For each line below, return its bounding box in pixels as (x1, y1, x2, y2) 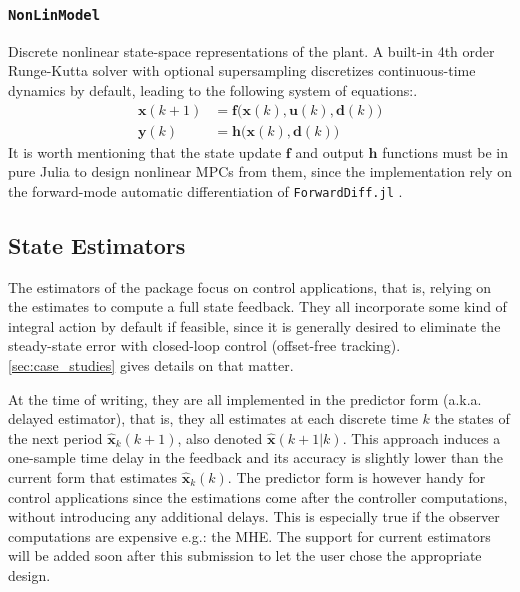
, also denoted (177, 427, 263, 448)
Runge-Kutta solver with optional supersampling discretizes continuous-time (8, 60, 476, 81)
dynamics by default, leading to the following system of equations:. (8, 79, 418, 100)
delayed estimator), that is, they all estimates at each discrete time (8, 408, 418, 429)
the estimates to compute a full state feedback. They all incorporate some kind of (8, 296, 507, 317)
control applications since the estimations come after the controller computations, (8, 486, 508, 507)
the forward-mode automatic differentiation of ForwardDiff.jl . (8, 180, 403, 201)
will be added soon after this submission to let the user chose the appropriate (8, 545, 482, 566)
